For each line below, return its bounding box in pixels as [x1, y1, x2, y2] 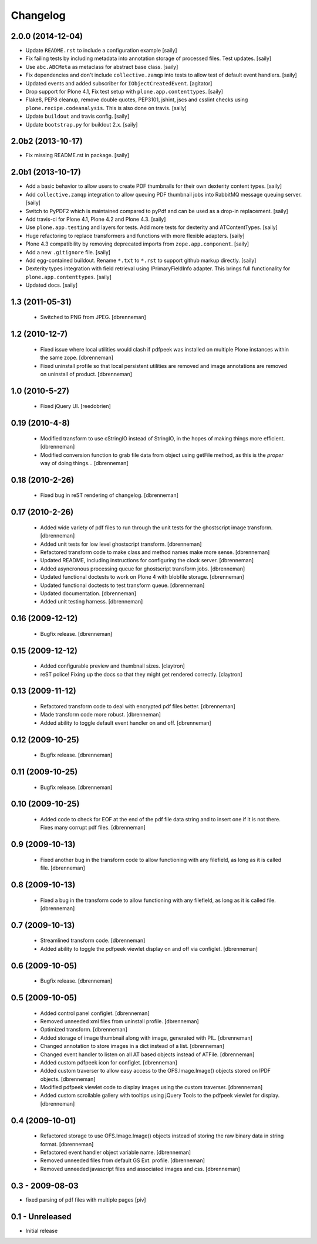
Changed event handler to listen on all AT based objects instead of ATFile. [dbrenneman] [40, 1051, 255, 1058]
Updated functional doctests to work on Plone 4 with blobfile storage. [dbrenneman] [40, 573, 245, 580]
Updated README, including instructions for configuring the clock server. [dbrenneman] [40, 557, 254, 564]
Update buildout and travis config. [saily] [25, 112, 130, 120]
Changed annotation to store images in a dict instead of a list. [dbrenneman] [40, 1043, 225, 1050]
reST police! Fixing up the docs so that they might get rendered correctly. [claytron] [40, 671, 243, 678]
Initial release [25, 1227, 58, 1234]
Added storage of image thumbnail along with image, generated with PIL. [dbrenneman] [40, 1034, 252, 1041]
